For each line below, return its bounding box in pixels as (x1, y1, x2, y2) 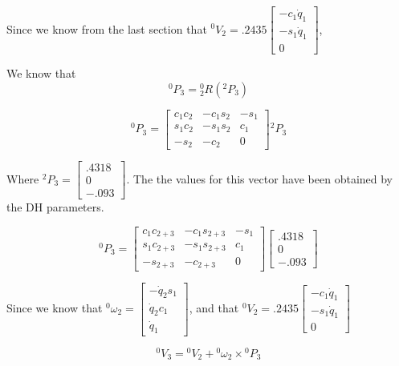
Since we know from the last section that (6, 20, 207, 37)
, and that (189, 299, 239, 316)
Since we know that (6, 299, 103, 316)
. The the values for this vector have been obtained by (126, 170, 393, 187)
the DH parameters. (6, 199, 104, 215)
